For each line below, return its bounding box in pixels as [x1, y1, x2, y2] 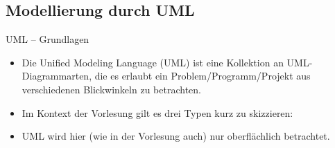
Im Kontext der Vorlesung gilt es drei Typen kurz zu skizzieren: [22, 105, 293, 120]
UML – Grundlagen [6, 32, 89, 46]
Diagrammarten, [22, 68, 92, 83]
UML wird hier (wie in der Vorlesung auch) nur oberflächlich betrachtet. [22, 129, 330, 143]
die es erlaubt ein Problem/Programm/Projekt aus [94, 68, 311, 83]
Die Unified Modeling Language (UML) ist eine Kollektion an [22, 55, 284, 69]
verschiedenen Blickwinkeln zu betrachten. [22, 82, 201, 96]
